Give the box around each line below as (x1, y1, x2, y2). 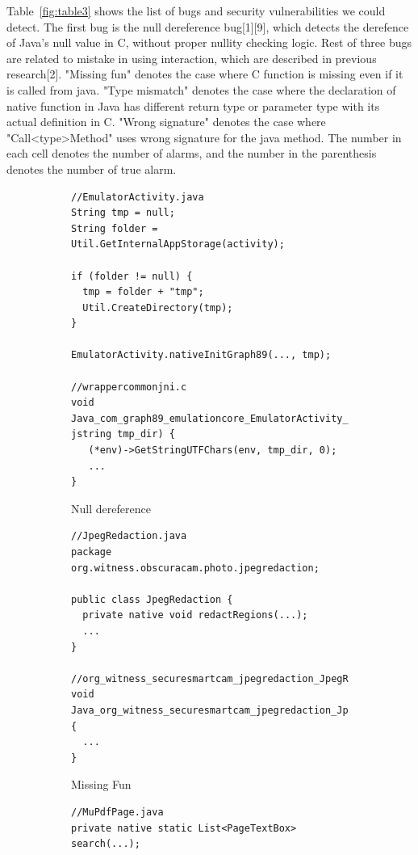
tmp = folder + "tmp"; (82, 286, 204, 298)
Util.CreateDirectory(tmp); (82, 301, 233, 314)
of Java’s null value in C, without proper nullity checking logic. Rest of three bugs (6, 34, 412, 51)
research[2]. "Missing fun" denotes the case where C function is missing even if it (6, 65, 403, 82)
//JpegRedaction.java (71, 530, 187, 542)
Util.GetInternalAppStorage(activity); (71, 238, 285, 251)
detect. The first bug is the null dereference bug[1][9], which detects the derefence (6, 18, 409, 35)
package (71, 546, 112, 558)
